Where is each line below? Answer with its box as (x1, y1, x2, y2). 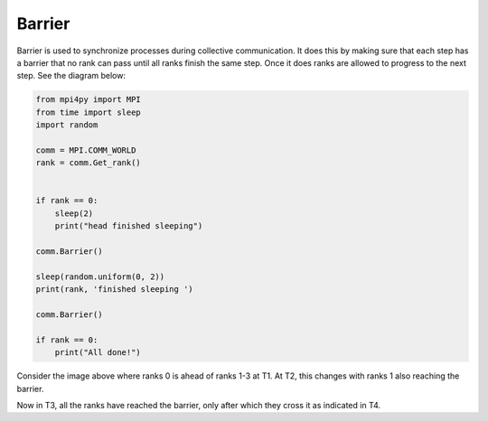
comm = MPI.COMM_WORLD (35, 145, 136, 155)
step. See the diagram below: (16, 70, 127, 81)
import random (35, 120, 99, 130)
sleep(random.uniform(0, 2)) (35, 271, 165, 282)
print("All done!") (54, 348, 142, 358)
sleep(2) (54, 208, 94, 219)
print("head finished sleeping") (54, 221, 203, 231)
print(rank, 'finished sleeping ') (35, 285, 193, 295)
